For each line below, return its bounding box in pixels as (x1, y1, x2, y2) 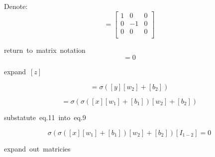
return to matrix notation (4, 44, 86, 55)
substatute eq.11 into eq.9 (4, 112, 86, 122)
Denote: (4, 1, 28, 11)
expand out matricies (4, 143, 71, 154)
